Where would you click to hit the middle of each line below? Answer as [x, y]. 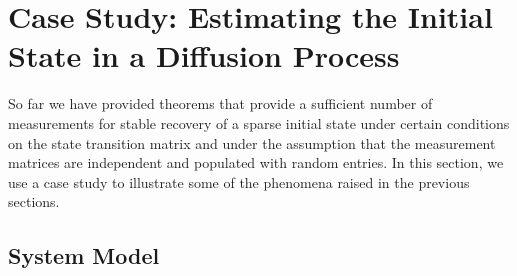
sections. [34, 201]
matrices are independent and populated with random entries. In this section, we [256, 162]
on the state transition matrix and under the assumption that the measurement [252, 142]
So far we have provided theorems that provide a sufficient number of [220, 103]
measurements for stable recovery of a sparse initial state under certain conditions [259, 122]
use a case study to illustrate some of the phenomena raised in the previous [239, 181]
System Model [84, 255]
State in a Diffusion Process [204, 55]
